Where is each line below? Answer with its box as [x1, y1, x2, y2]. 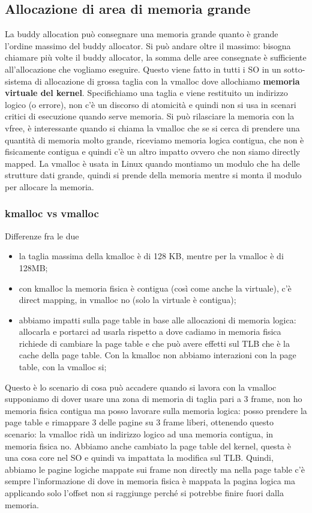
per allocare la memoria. [5, 180, 94, 193]
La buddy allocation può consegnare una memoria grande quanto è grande [5, 28, 278, 40]
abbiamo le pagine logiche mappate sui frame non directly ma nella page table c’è [5, 463, 305, 475]
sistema [5, 74, 32, 87]
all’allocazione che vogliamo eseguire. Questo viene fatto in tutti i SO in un [5, 62, 281, 75]
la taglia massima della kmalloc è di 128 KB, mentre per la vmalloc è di [19, 250, 284, 262]
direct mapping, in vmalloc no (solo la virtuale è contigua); [19, 293, 236, 306]
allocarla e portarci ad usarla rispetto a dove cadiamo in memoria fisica [19, 325, 281, 338]
